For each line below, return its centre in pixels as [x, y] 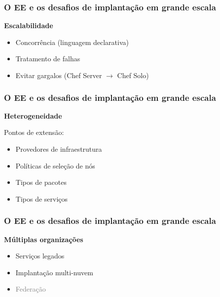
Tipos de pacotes [41, 182]
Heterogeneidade [33, 115]
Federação [31, 289]
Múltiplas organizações [44, 239]
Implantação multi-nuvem [54, 272]
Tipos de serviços [42, 198]
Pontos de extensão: [34, 132]
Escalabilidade [29, 25]
